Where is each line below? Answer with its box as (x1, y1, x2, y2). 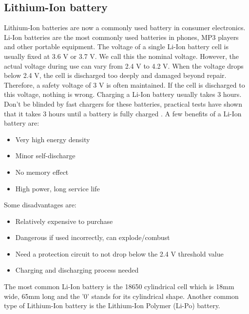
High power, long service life (15, 183, 100, 193)
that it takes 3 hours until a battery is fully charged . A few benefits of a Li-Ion (4, 108, 242, 118)
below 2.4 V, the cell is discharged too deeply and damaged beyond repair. (4, 70, 227, 80)
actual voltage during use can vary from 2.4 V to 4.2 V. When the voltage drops (4, 60, 244, 71)
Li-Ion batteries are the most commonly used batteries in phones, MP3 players (4, 32, 239, 42)
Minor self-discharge (15, 150, 76, 161)
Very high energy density (15, 134, 90, 144)
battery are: (4, 118, 39, 128)
